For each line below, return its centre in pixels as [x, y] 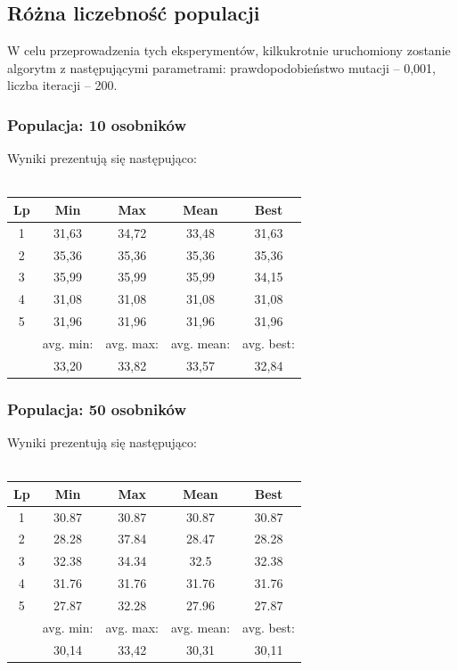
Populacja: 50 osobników [97, 409]
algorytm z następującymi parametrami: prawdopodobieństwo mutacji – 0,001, [221, 67]
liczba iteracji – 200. [62, 85]
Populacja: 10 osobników [97, 124]
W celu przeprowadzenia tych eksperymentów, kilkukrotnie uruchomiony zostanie [229, 50]
